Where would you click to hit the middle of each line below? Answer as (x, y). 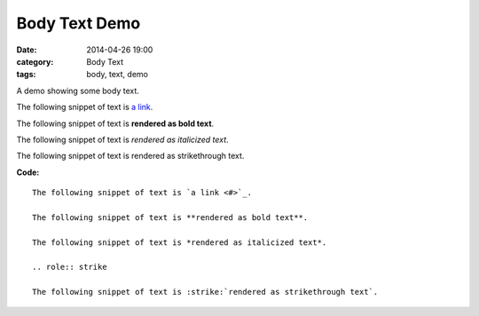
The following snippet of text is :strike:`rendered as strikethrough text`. (205, 292)
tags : (26, 75)
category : (35, 61)
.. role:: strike (70, 267)
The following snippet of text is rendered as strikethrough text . (130, 156)
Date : (27, 50)
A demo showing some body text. (78, 91)
